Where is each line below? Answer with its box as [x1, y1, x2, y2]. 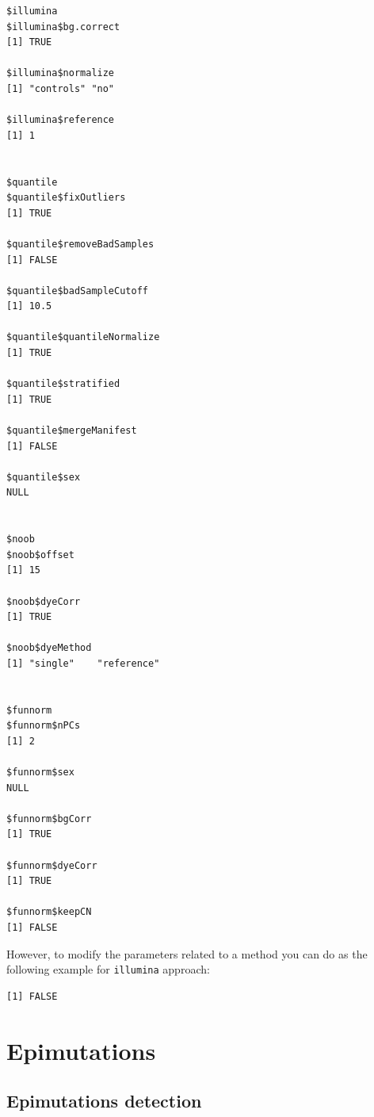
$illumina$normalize [6, 67, 115, 79]
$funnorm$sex [6, 767, 74, 778]
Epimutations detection [6, 1088, 202, 1113]
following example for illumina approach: [6, 961, 210, 977]
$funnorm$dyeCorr [6, 859, 97, 871]
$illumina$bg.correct [6, 21, 120, 33]
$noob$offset [6, 549, 74, 560]
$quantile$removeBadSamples [6, 238, 155, 250]
